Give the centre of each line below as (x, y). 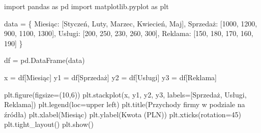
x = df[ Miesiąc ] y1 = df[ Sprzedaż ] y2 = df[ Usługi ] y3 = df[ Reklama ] (110, 77)
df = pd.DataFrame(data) (45, 60)
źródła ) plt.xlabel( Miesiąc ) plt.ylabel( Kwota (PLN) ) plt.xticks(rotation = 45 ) (123, 114)
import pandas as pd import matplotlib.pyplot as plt (86, 6)
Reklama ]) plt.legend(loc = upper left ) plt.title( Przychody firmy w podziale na (125, 104)
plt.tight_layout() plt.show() (49, 124)
